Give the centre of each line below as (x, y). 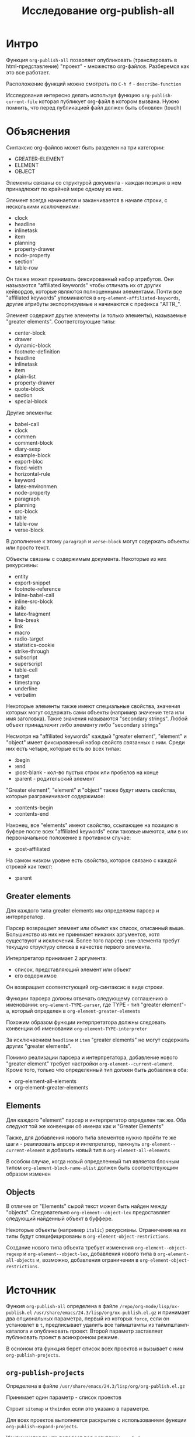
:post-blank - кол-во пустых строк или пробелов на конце (86, 772)
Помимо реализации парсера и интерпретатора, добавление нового (92, 1057)
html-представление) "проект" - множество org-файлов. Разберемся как (98, 66)
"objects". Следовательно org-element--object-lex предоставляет (88, 1213)
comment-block (34, 442)
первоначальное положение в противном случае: (69, 837)
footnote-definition (37, 351)
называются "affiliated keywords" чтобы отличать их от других (84, 285)
